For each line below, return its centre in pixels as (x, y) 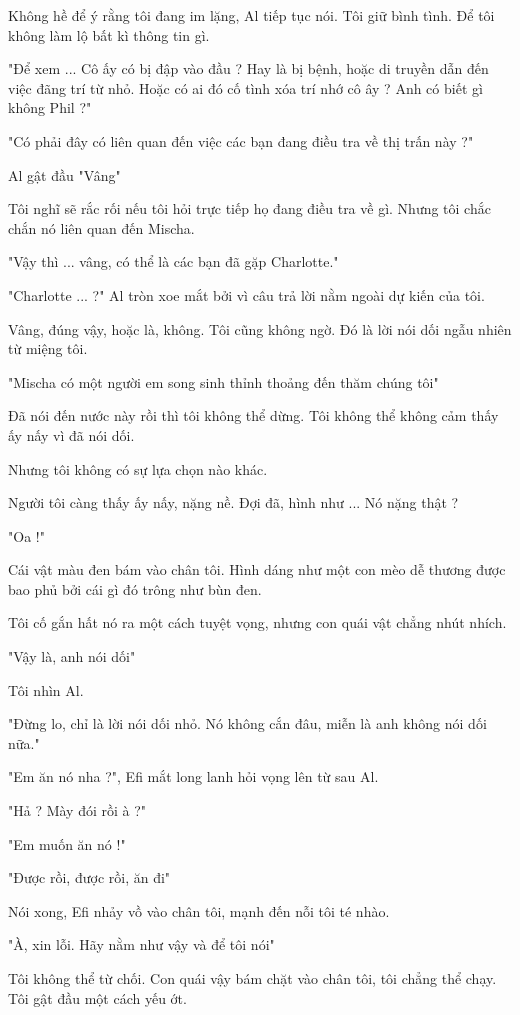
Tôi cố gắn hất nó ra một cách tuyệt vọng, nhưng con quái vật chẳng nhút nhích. (257, 622)
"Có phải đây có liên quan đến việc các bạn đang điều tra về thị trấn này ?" (241, 140)
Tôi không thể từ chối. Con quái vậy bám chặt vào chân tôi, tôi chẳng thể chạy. (252, 978)
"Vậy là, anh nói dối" (72, 656)
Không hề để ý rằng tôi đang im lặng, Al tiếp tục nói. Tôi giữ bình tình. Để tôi (251, 15)
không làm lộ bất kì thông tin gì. (109, 34)
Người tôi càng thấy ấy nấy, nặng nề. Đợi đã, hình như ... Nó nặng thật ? (233, 502)
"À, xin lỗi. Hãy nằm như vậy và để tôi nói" (141, 944)
